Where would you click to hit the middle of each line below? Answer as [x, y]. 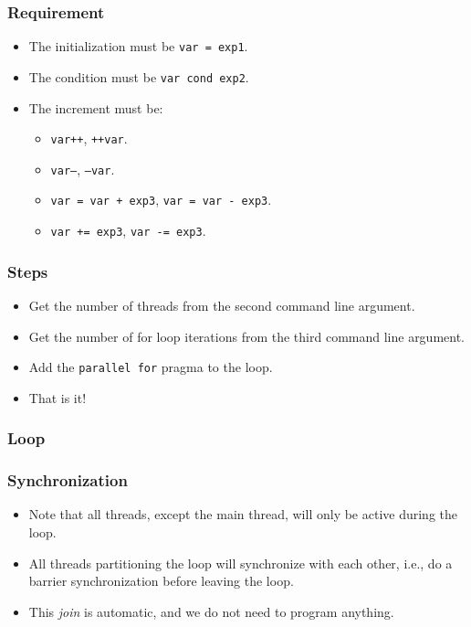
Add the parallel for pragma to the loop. [151, 367]
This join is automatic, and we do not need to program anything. [211, 611]
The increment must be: [96, 107]
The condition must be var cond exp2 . [139, 76]
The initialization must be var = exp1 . [138, 46]
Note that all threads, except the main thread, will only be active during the [243, 514]
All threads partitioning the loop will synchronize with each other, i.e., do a [241, 563]
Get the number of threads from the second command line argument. [222, 305]
